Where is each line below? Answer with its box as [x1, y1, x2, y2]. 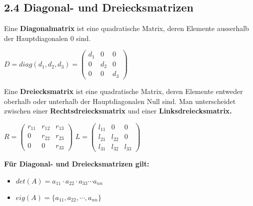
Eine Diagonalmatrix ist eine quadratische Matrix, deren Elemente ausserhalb [4, 23, 249, 33]
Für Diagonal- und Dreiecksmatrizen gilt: [4, 158, 149, 169]
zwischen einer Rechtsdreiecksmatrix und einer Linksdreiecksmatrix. [4, 105, 232, 116]
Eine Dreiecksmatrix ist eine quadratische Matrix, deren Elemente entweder [4, 85, 243, 96]
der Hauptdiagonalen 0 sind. [4, 32, 91, 43]
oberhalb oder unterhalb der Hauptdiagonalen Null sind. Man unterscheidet [4, 95, 236, 106]
